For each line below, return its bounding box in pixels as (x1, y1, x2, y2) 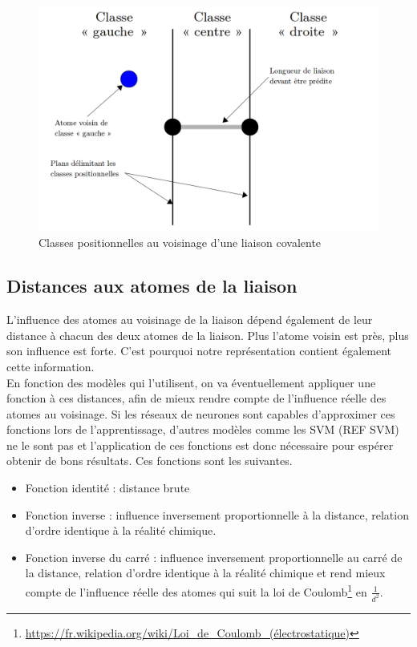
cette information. (6, 358, 95, 374)
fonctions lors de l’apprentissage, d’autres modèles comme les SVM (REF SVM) (6, 421, 399, 438)
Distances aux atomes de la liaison (6, 273, 298, 298)
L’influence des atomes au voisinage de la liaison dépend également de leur (6, 311, 373, 328)
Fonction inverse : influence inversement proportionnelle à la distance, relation (25, 506, 409, 523)
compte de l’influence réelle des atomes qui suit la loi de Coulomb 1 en (25, 581, 367, 600)
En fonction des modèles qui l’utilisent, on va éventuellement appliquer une (6, 374, 376, 390)
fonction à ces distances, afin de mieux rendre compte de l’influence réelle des (6, 390, 387, 406)
